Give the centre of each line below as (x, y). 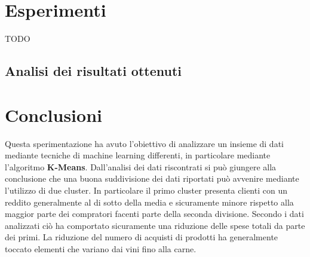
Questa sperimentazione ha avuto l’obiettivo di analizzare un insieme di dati (144, 143)
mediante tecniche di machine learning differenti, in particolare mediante (138, 155)
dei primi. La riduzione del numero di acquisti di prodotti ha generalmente (142, 237)
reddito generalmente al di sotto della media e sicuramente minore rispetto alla (149, 202)
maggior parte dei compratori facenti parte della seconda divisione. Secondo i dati (154, 214)
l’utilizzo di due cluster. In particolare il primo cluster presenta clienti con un (146, 190)
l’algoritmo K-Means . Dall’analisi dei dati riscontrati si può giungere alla (141, 166)
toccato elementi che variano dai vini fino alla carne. (101, 248)
